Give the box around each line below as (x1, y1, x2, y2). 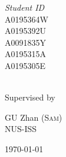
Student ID (5, 1, 45, 13)
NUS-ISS (5, 123, 37, 135)
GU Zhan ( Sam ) (5, 111, 62, 123)
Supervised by (5, 91, 55, 103)
